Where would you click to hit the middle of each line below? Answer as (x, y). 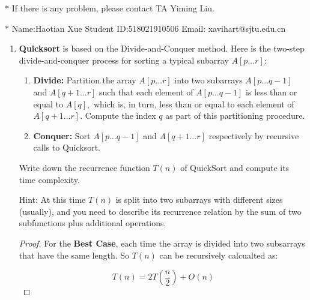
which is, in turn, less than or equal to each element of (194, 103)
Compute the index (120, 115)
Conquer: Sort (62, 135)
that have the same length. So (74, 255)
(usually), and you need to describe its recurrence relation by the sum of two (160, 211)
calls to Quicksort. (67, 147)
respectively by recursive (254, 135)
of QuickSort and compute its (235, 167)
